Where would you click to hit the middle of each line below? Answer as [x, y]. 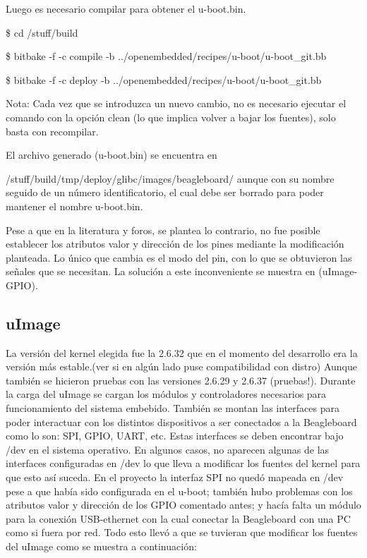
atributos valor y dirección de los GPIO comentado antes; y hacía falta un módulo [183, 505]
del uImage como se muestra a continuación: [101, 546]
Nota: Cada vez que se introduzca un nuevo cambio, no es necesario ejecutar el [176, 103]
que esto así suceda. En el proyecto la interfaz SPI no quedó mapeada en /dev [175, 477]
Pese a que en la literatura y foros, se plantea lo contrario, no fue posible [163, 230]
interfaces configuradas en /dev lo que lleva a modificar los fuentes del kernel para [183, 463]
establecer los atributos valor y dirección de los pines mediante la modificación [175, 244]
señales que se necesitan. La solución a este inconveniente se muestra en [161, 271]
